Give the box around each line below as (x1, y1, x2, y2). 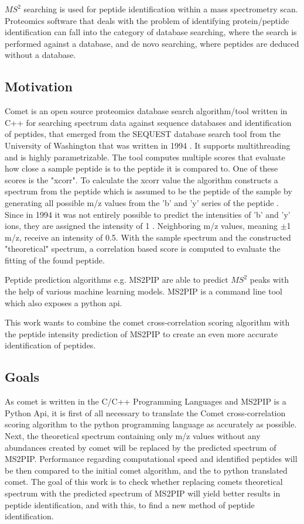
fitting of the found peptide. (5, 254, 105, 266)
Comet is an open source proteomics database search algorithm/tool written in (5, 105, 288, 117)
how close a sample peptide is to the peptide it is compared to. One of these (5, 162, 278, 174)
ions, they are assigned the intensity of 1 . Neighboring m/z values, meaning (5, 220, 278, 232)
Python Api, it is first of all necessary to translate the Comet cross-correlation (5, 406, 286, 419)
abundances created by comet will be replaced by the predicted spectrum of (5, 441, 276, 453)
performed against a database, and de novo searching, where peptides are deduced (5, 37, 299, 49)
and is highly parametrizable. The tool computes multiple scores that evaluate (5, 150, 285, 163)
